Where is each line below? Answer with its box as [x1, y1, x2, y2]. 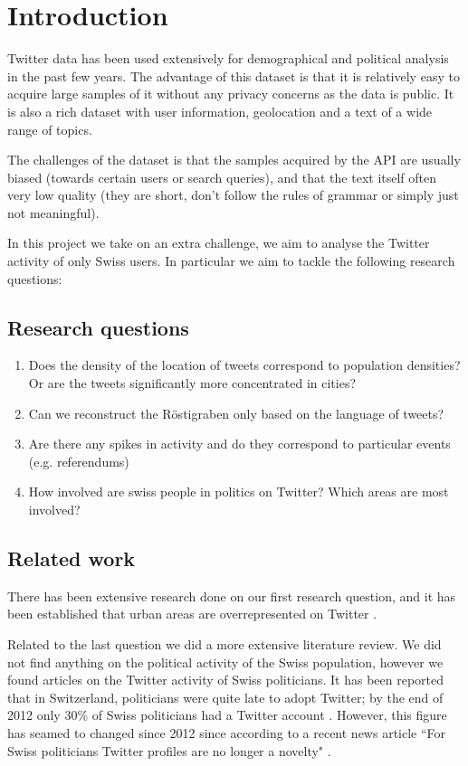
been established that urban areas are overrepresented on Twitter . [7, 604, 377, 623]
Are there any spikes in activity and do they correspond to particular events [28, 434, 451, 453]
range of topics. [7, 119, 92, 138]
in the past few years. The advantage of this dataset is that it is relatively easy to [7, 66, 460, 85]
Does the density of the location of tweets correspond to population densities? [28, 355, 461, 374]
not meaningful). [7, 203, 100, 222]
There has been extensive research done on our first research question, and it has [7, 586, 456, 605]
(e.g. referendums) [28, 451, 129, 470]
